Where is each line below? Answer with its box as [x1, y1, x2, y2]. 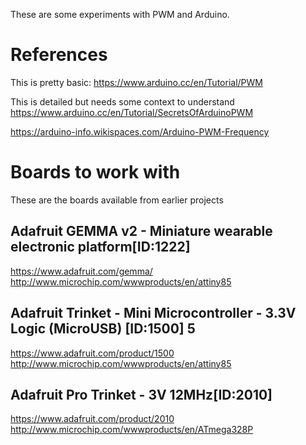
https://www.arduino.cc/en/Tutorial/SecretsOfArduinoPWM [10, 106, 254, 118]
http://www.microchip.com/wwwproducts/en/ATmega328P [10, 424, 254, 436]
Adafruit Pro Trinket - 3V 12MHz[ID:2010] [10, 386, 273, 403]
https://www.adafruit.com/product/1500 [10, 347, 175, 359]
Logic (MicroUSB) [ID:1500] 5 [10, 320, 196, 338]
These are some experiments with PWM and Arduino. [10, 9, 230, 20]
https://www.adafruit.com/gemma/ [10, 265, 153, 277]
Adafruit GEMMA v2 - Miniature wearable [10, 223, 273, 240]
